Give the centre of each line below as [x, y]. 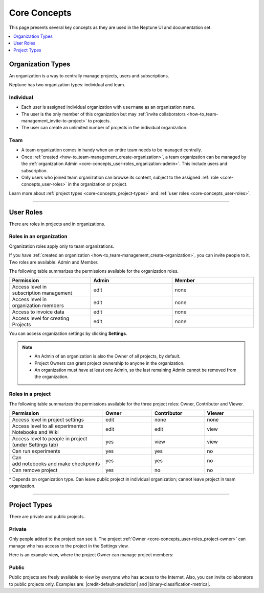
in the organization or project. [98, 184]
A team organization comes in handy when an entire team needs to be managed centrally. [112, 150]
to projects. [99, 120]
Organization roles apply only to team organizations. [62, 246]
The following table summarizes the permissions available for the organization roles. [94, 271]
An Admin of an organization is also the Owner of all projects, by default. [108, 356]
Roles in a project [30, 394]
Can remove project [35, 470]
